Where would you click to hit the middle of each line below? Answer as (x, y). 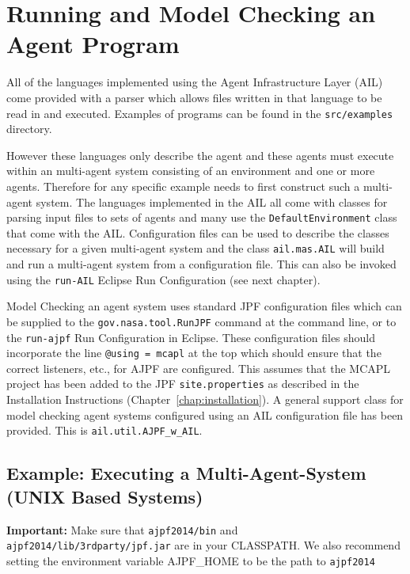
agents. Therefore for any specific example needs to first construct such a (183, 186)
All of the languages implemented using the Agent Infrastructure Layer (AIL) (195, 82)
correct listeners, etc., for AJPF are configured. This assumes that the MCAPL (199, 368)
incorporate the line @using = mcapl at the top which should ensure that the (194, 353)
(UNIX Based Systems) (105, 496)
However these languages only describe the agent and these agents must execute (200, 155)
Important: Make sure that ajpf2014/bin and (122, 529)
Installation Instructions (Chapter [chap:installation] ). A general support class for (205, 399)
